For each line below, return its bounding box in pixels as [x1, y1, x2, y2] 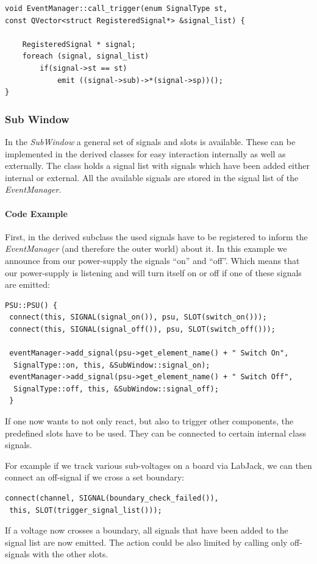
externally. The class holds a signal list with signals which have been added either [5, 159, 310, 172]
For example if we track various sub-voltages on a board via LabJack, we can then [5, 459, 312, 471]
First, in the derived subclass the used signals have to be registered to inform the [5, 230, 308, 243]
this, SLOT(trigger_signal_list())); [9, 505, 162, 515]
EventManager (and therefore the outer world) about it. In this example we [5, 242, 287, 255]
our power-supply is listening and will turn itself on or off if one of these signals [5, 266, 302, 279]
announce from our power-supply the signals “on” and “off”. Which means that [5, 254, 300, 266]
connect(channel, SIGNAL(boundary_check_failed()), [5, 494, 219, 503]
